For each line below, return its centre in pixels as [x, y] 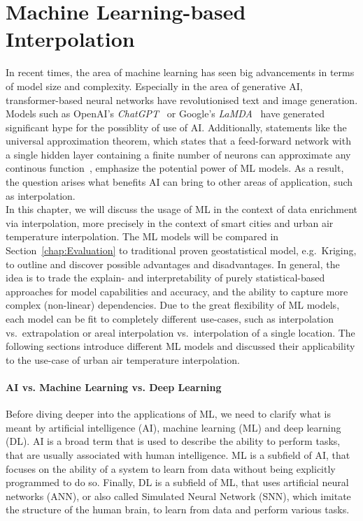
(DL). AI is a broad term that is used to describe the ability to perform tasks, [173, 441]
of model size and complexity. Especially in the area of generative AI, [154, 86]
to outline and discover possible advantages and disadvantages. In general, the [173, 264]
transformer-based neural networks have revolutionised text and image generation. [182, 100]
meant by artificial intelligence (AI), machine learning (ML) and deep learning [173, 427]
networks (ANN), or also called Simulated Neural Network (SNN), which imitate [178, 496]
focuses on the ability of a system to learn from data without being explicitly [171, 468]
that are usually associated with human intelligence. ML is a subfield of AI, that [178, 454]
